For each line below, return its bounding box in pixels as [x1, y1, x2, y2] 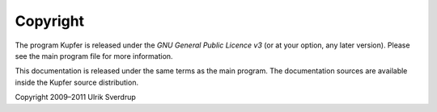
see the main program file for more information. [15, 51, 173, 60]
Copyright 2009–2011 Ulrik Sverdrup [15, 93, 137, 102]
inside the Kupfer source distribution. [15, 77, 139, 87]
